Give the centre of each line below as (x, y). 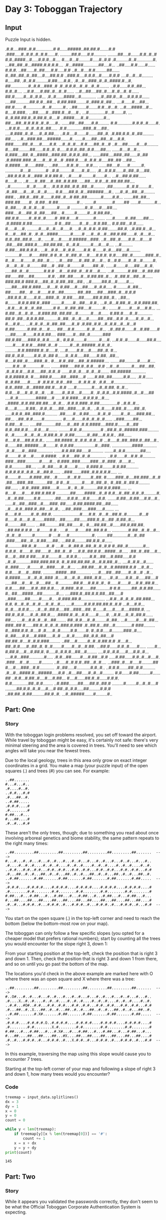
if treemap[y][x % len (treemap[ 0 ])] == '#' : (61, 1134)
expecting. (16, 1212)
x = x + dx (25, 1143)
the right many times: (27, 843)
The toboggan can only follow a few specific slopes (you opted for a (75, 933)
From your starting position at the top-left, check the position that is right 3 (81, 953)
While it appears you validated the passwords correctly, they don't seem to (82, 1202)
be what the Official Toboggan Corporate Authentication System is (73, 1207)
